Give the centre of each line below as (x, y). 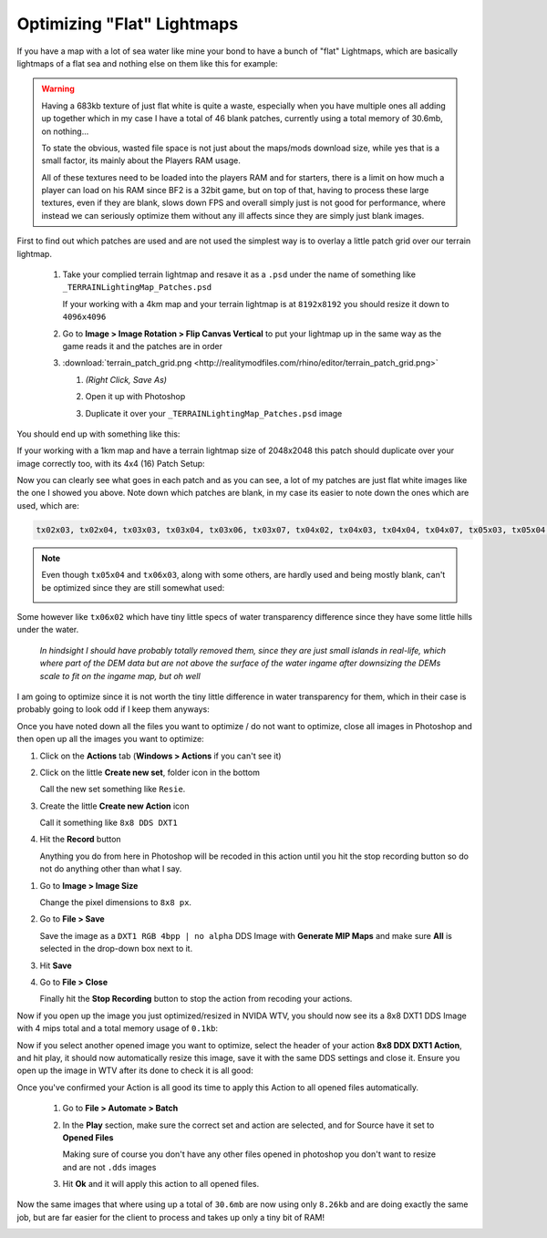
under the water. (48, 630)
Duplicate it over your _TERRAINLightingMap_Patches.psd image (214, 413)
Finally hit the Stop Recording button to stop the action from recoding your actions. (196, 999)
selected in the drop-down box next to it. (116, 949)
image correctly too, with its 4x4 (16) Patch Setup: (111, 463)
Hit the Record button (81, 840)
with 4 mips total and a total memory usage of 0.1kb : (118, 1028)
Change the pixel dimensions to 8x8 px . (115, 903)
